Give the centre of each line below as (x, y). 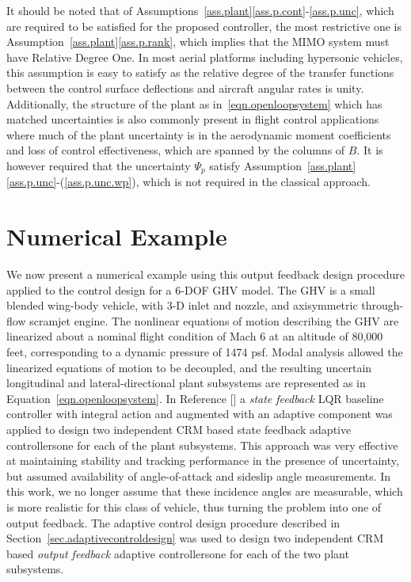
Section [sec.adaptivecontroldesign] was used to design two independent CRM (195, 538)
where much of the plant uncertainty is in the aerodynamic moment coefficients (199, 134)
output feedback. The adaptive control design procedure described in (173, 522)
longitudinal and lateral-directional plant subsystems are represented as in (186, 383)
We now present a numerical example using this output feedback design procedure (205, 274)
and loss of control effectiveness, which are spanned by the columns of (176, 150)
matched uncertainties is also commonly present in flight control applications (193, 119)
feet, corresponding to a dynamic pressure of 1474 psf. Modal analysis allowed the (205, 352)
